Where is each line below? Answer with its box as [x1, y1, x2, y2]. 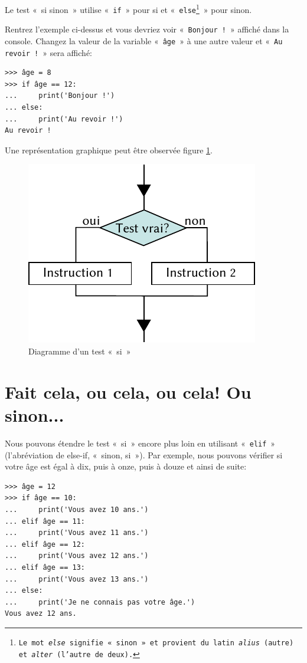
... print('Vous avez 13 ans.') [5, 575, 149, 583]
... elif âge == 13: [5, 563, 86, 572]
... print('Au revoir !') [5, 114, 123, 123]
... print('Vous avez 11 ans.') [5, 529, 149, 537]
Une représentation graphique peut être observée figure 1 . [5, 143, 213, 156]
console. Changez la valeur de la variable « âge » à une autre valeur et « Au [5, 34, 283, 47]
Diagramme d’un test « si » [28, 345, 131, 357]
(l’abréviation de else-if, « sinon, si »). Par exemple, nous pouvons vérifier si [5, 448, 283, 461]
